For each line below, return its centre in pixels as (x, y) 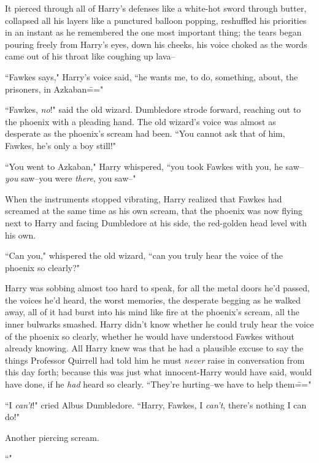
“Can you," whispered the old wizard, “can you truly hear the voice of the (144, 255)
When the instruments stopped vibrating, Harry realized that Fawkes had (144, 198)
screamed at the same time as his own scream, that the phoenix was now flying (154, 211)
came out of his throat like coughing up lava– (90, 56)
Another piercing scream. (52, 437)
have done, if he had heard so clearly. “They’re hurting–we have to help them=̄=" (158, 384)
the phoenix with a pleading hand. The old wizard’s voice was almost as (140, 121)
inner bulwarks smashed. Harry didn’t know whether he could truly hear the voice (159, 324)
